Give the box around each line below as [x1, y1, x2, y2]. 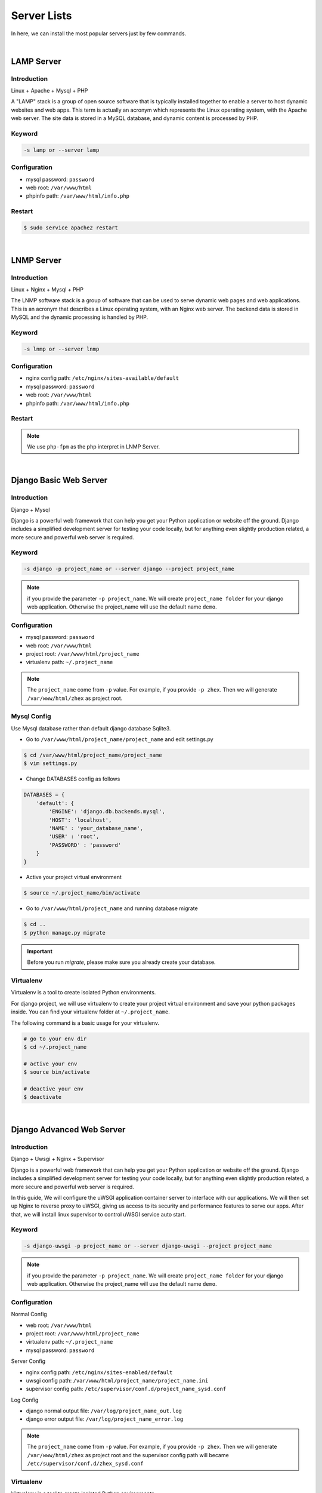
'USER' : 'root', [48, 833, 100, 840]
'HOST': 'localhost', [48, 816, 112, 824]
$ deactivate [23, 1093, 62, 1101]
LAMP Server [11, 56, 62, 66]
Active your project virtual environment [26, 874, 122, 881]
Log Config [11, 1396, 39, 1403]
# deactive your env [23, 1085, 83, 1092]
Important [27, 947, 53, 955]
